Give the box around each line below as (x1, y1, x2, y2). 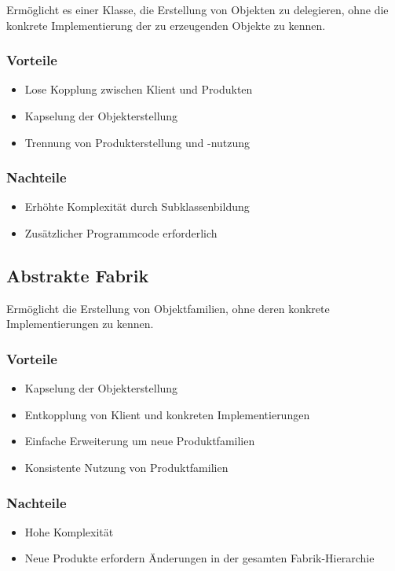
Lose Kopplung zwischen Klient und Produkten (24, 81, 253, 98)
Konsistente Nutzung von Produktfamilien (24, 459, 229, 475)
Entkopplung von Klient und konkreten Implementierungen (24, 406, 310, 422)
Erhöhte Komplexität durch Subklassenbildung (24, 198, 250, 215)
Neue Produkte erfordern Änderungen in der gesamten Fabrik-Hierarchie (24, 550, 375, 566)
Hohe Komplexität (24, 523, 114, 540)
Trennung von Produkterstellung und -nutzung (24, 134, 251, 150)
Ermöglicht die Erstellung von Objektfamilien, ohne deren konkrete (6, 300, 330, 316)
